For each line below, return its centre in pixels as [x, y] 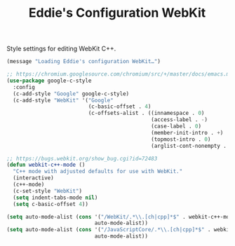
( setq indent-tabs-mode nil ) [55, 198]
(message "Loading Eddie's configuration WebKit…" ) [83, 62]
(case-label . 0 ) [176, 127]
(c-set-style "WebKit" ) [47, 191]
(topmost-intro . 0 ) [181, 139]
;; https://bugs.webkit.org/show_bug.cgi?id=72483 [82, 158]
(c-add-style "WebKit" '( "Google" [63, 100]
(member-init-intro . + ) [187, 132]
